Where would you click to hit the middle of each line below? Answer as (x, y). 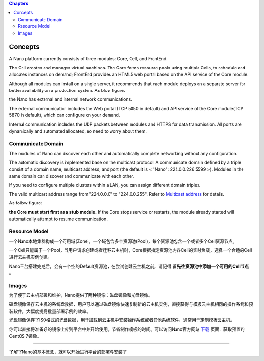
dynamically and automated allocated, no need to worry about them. (78, 131)
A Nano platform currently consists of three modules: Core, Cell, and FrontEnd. (88, 59)
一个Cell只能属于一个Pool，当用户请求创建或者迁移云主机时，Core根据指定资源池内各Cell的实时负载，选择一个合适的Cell (131, 250)
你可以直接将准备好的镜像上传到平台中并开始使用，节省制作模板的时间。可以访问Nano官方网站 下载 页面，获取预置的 (127, 329)
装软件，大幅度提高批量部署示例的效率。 (50, 311)
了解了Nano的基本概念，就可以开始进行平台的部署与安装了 (68, 352)
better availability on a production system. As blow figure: (67, 90)
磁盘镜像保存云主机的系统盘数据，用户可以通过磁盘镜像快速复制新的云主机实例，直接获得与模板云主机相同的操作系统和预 (131, 304)
